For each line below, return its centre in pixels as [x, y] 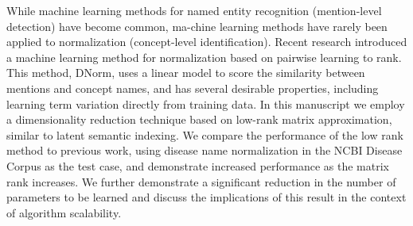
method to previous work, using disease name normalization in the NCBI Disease [205, 150]
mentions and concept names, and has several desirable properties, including [193, 88]
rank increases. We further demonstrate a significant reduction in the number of [201, 181]
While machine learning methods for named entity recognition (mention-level [194, 10]
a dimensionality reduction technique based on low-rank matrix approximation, [199, 119]
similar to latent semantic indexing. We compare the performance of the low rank [205, 134]
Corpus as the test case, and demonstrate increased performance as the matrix [198, 165]
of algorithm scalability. [64, 212]
